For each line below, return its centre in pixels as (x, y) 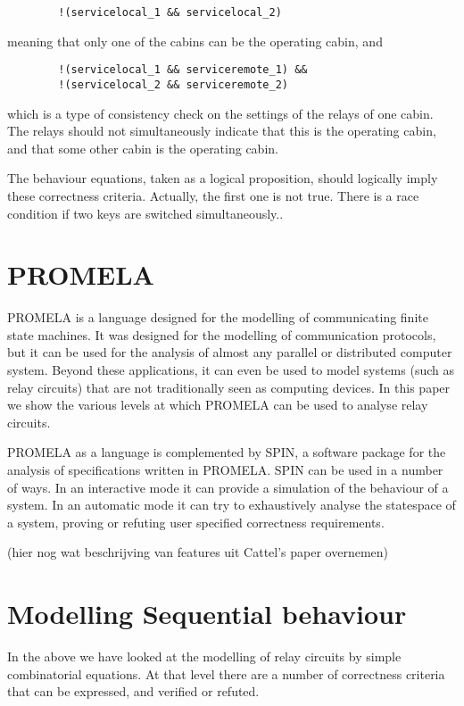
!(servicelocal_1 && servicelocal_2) (170, 12)
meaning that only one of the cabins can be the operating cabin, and (195, 41)
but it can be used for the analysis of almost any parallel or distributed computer (230, 352)
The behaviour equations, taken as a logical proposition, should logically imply (223, 178)
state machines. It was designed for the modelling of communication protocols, (222, 334)
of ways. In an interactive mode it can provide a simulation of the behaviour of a (228, 487)
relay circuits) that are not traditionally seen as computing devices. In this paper (229, 387)
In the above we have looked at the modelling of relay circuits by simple (204, 656)
